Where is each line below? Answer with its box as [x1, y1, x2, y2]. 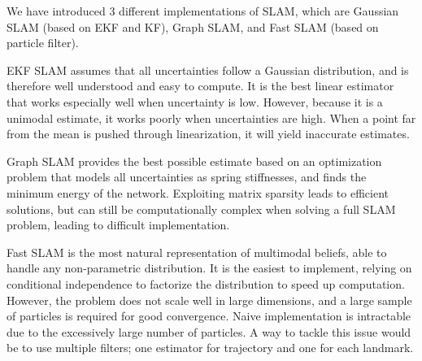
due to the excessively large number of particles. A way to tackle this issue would [7, 323, 411, 340]
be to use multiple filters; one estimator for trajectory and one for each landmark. [7, 339, 414, 356]
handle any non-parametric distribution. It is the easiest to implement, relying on [7, 259, 412, 276]
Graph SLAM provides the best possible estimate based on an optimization [7, 152, 382, 169]
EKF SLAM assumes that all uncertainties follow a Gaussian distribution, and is [7, 61, 409, 78]
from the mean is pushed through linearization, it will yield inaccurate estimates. [7, 125, 410, 142]
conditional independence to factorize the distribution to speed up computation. [7, 275, 405, 292]
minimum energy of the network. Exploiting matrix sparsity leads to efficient [7, 184, 389, 201]
